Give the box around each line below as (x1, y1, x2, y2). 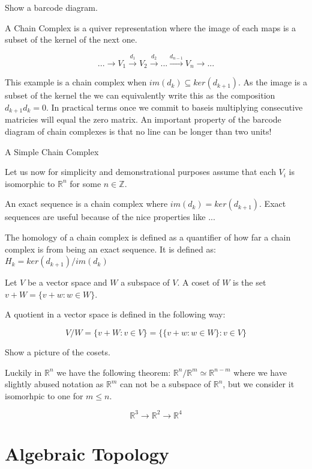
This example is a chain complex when (5, 76, 147, 88)
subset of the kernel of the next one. (5, 33, 137, 46)
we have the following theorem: (56, 366, 171, 378)
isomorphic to (5, 177, 55, 189)
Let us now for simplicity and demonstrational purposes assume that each (5, 165, 276, 178)
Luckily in (5, 366, 42, 378)
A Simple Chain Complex (5, 145, 99, 158)
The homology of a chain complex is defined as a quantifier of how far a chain (5, 231, 291, 244)
